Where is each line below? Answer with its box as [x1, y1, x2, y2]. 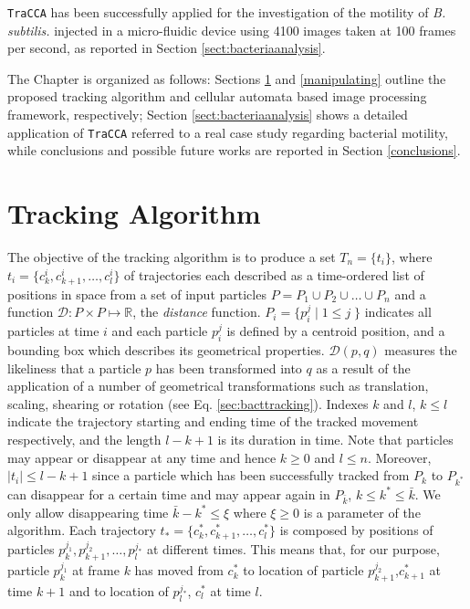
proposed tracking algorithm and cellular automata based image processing [7, 87, 427, 106]
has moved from [134, 561, 224, 580]
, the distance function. [132, 302, 261, 321]
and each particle [111, 321, 208, 341]
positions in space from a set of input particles [7, 284, 266, 303]
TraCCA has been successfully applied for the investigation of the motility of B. [7, 3, 446, 21]
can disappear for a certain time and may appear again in [7, 484, 330, 503]
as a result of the [316, 358, 411, 377]
